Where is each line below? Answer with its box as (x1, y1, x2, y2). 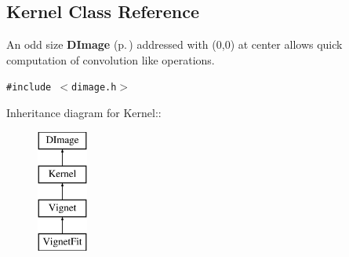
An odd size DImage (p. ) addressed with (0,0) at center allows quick (6, 36, 343, 53)
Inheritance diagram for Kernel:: (6, 105, 162, 121)
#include (6, 82, 52, 94)
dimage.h (71, 82, 117, 94)
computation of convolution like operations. (6, 51, 215, 68)
